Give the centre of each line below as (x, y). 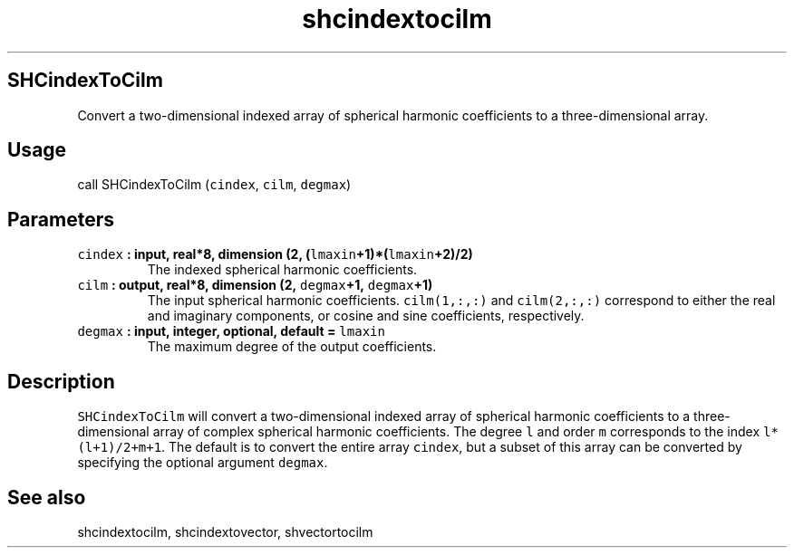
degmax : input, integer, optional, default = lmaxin (231, 331)
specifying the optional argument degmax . (203, 463)
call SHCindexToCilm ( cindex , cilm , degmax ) (214, 185)
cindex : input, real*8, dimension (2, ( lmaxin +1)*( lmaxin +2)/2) (275, 254)
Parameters (61, 219)
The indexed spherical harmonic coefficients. (282, 270)
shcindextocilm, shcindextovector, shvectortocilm (225, 531)
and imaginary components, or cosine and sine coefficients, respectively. (366, 316)
